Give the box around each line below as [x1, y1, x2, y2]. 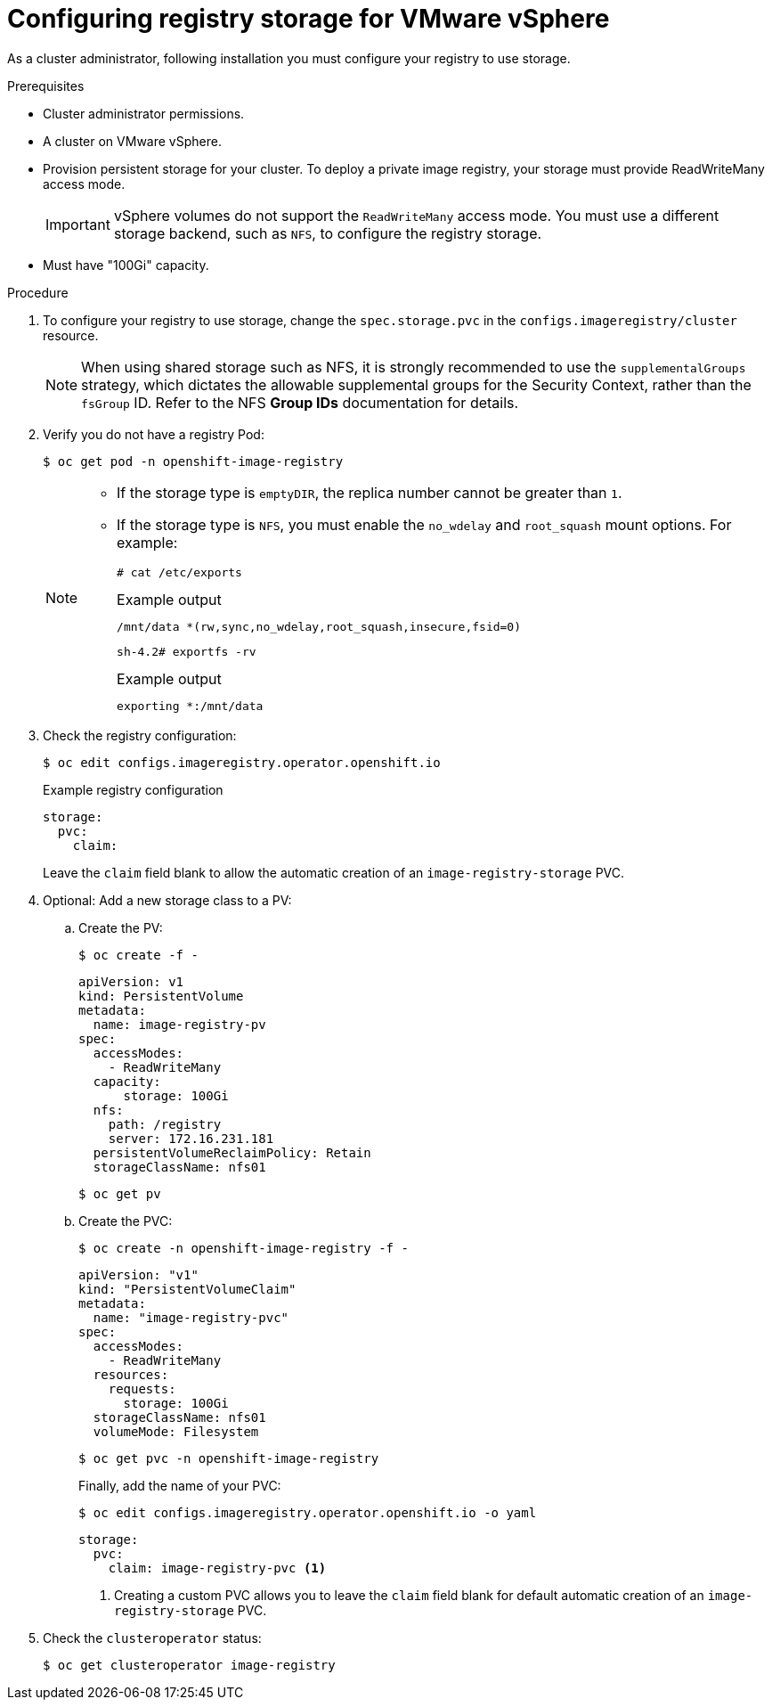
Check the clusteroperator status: [43, 1629, 262, 1646]
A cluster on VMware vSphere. [43, 133, 222, 149]
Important [45, 215, 110, 233]
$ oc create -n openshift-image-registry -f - [78, 1240, 409, 1255]
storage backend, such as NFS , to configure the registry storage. [113, 224, 542, 242]
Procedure [7, 284, 69, 300]
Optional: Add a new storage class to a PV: [43, 892, 292, 908]
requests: [108, 1381, 176, 1396]
